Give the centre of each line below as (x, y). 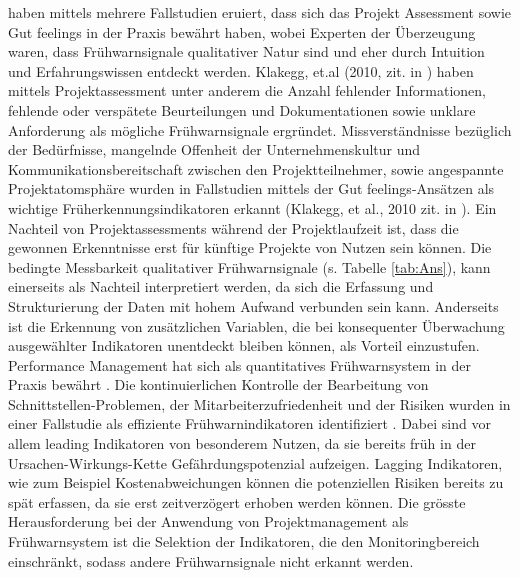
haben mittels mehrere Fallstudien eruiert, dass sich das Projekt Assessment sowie (260, 12)
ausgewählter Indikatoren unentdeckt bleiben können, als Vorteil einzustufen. (244, 345)
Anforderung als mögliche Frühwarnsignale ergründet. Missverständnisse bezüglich (260, 129)
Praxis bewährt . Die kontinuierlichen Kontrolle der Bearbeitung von (218, 384)
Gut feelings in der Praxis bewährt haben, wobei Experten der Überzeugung (242, 31)
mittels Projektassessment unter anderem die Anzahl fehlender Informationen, (247, 90)
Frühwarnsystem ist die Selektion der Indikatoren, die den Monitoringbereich (244, 541)
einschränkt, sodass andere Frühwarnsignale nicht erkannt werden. (211, 560)
